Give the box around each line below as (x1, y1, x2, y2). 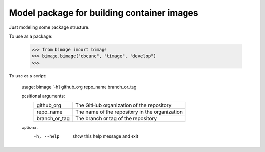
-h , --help (33, 134, 60, 139)
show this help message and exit (72, 133, 138, 139)
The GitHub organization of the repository (75, 102, 172, 109)
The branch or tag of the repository (75, 115, 157, 122)
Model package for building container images (9, 7, 198, 18)
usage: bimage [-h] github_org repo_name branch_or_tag (21, 84, 137, 90)
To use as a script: (9, 73, 47, 78)
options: (21, 124, 38, 130)
